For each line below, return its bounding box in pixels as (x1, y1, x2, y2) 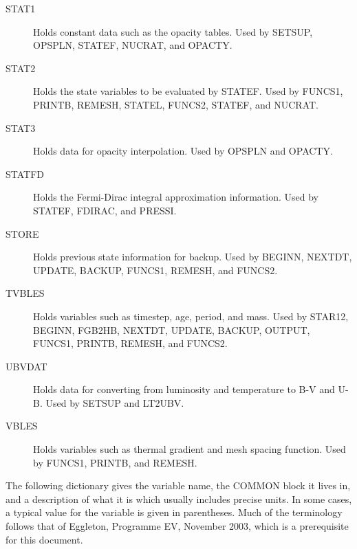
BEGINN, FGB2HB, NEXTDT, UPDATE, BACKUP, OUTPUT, (33, 322, 310, 337)
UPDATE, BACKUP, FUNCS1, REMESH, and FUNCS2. (33, 262, 278, 277)
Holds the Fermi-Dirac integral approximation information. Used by (33, 190, 318, 204)
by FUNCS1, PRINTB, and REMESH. (33, 455, 197, 469)
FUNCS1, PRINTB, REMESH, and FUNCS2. (33, 336, 228, 350)
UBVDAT (6, 359, 47, 373)
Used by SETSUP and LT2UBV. (45, 395, 184, 410)
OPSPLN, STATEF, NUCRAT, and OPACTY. (33, 38, 232, 52)
